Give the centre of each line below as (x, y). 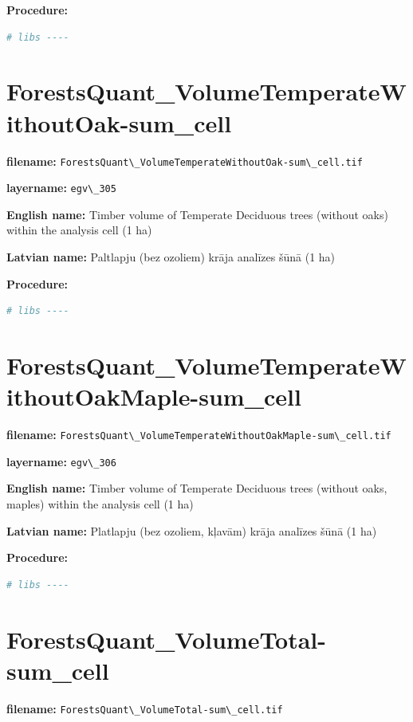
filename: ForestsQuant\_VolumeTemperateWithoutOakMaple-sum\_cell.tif (199, 435)
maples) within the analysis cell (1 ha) (100, 504)
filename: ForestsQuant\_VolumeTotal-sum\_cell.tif (145, 708)
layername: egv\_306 (61, 461)
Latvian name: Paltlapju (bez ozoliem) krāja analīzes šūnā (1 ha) (171, 257)
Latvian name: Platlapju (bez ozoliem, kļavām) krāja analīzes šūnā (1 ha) (192, 530)
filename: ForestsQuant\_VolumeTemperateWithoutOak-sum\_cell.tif (185, 161)
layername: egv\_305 (61, 188)
